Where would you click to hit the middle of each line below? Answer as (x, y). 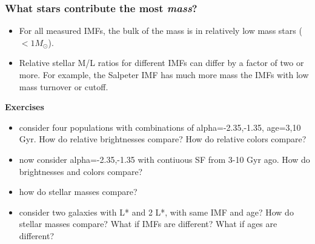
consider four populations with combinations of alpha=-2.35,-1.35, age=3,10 (160, 127)
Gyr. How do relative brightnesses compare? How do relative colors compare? (163, 139)
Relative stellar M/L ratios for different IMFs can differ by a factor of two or (161, 63)
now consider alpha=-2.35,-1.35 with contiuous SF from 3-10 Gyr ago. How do (164, 159)
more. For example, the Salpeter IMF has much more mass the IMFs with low (164, 74)
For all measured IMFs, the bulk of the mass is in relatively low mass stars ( (161, 31)
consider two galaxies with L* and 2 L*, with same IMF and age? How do (156, 212)
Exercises (25, 107)
